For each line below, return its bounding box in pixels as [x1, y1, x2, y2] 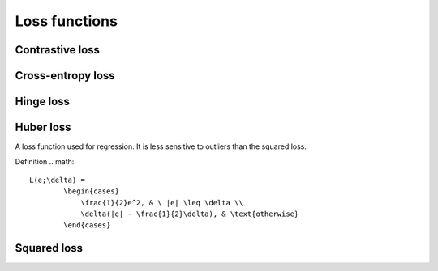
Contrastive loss [15, 43, 101, 57]
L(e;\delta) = [29, 175, 85, 184]
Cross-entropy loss [15, 69, 115, 83]
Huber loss [15, 121, 72, 134]
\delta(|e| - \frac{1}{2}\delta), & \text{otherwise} [80, 210, 299, 218]
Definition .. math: [15, 156, 75, 166]
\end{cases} [63, 221, 111, 230]
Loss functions [15, 12, 118, 30]
